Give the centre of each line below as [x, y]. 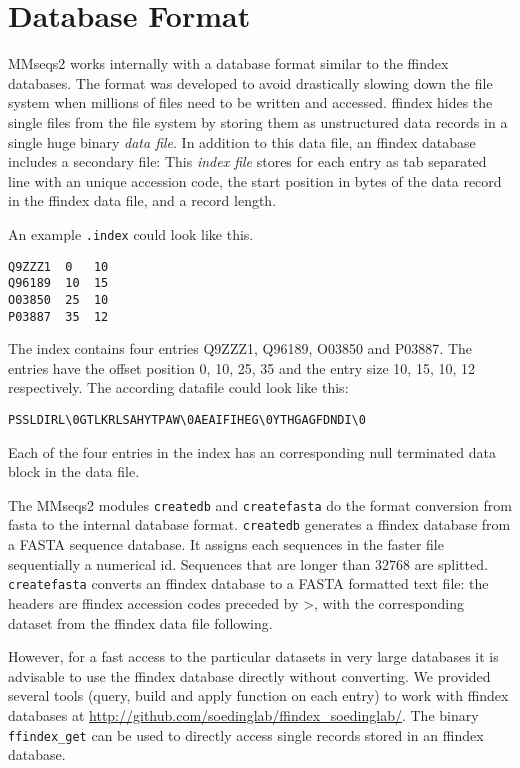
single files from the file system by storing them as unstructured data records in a [258, 121]
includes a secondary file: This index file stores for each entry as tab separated [247, 161]
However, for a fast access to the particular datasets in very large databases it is [253, 656]
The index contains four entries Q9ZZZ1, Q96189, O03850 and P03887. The [240, 348]
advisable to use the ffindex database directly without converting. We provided [249, 675]
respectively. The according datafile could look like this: [178, 387]
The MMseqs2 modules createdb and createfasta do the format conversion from [260, 504]
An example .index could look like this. [131, 233]
